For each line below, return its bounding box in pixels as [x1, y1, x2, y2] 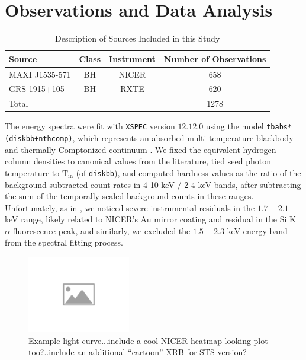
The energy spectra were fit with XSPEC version [5, 120, 175, 132]
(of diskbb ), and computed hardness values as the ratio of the [76, 166, 301, 179]
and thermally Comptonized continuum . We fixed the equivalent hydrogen [5, 143, 276, 155]
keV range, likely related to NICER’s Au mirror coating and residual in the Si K [5, 213, 296, 225]
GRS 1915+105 [9, 82, 65, 95]
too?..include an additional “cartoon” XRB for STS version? [28, 346, 247, 358]
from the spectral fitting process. [5, 236, 123, 249]
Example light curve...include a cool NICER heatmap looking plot [28, 334, 268, 346]
